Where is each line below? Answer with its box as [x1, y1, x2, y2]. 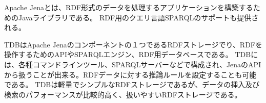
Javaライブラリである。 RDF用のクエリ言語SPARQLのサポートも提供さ [18, 12, 259, 22]
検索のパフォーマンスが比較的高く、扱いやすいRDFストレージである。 [4, 89, 242, 99]
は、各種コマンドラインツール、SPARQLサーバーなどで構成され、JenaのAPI [4, 59, 261, 69]
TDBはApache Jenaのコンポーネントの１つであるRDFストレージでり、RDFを [4, 39, 262, 49]
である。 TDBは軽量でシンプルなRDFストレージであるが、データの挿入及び [4, 79, 260, 90]
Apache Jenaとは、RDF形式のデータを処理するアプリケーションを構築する [4, 2, 253, 12]
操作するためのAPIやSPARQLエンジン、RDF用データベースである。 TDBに [4, 49, 258, 60]
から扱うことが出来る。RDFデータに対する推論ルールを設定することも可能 [4, 69, 257, 80]
